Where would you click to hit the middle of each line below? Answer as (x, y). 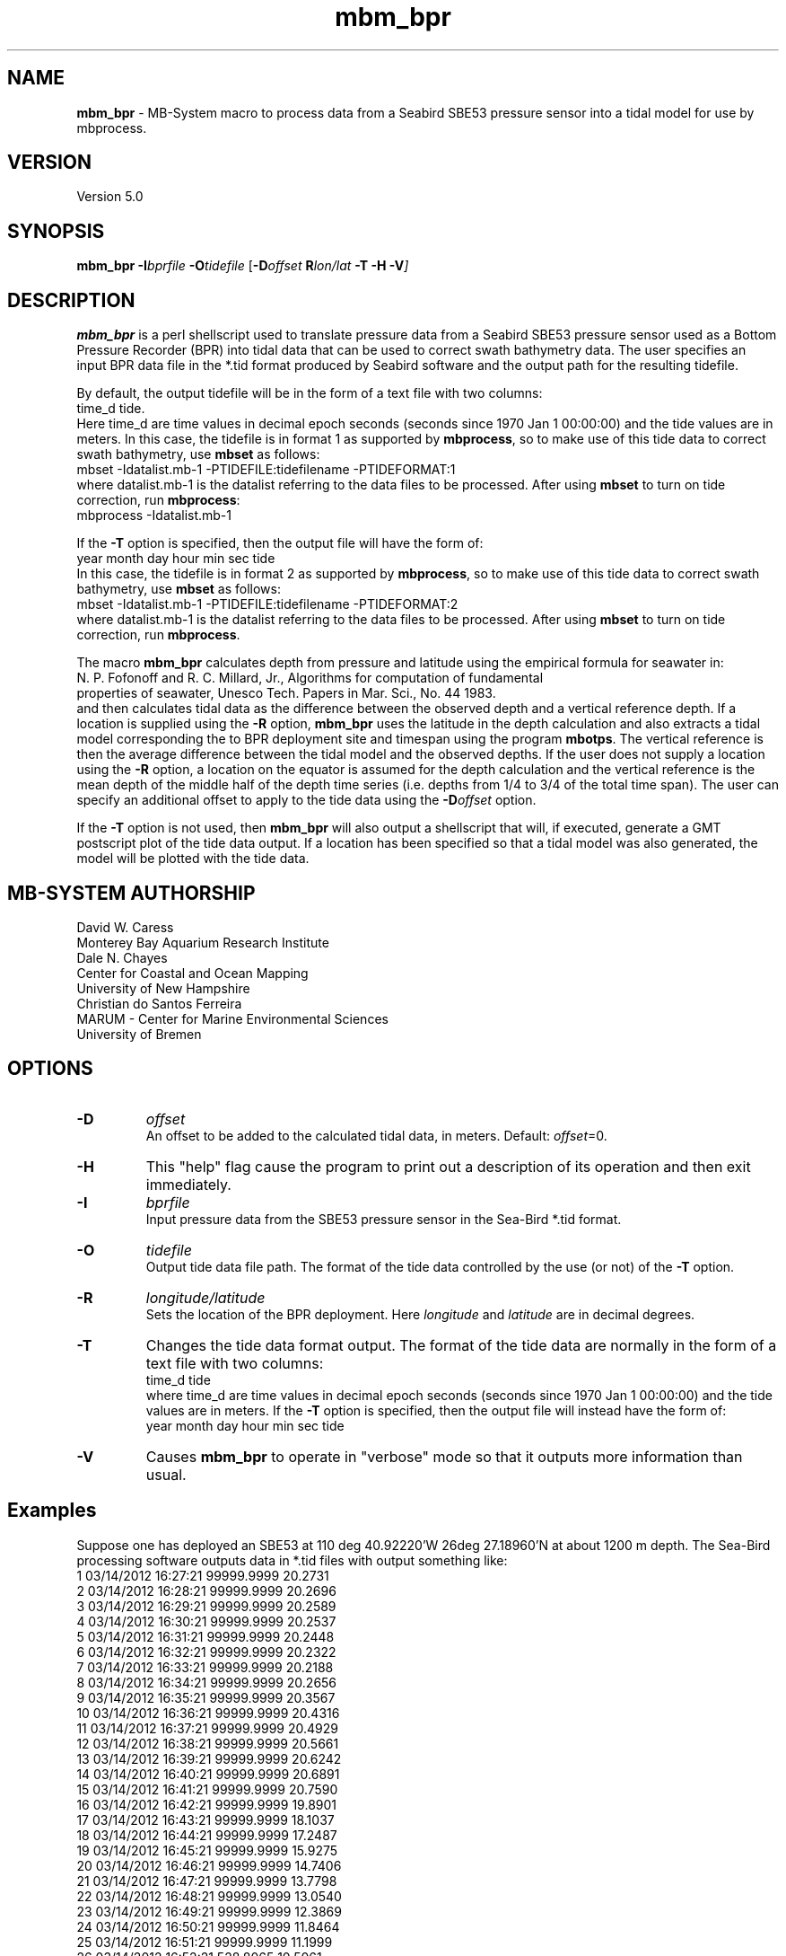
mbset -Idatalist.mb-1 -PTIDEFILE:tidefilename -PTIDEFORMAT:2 (267, 604)
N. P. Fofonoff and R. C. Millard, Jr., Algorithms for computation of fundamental (310, 678)
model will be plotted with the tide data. (193, 859)
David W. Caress (125, 927)
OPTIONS (50, 1069)
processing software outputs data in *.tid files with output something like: (292, 1560)
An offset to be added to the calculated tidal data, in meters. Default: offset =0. (376, 1135)
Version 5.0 (110, 197)
